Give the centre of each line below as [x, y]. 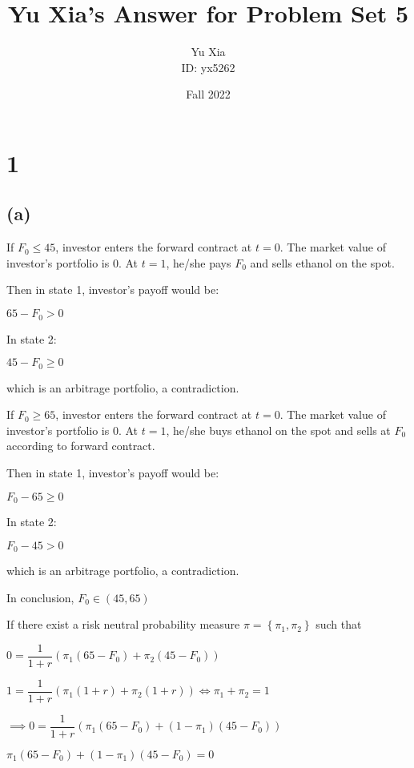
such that [339, 624]
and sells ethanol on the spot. [322, 262]
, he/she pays [199, 262]
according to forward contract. [81, 446]
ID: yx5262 [208, 67]
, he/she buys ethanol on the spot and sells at [278, 430]
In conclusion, [40, 597]
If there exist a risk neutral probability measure [123, 624]
